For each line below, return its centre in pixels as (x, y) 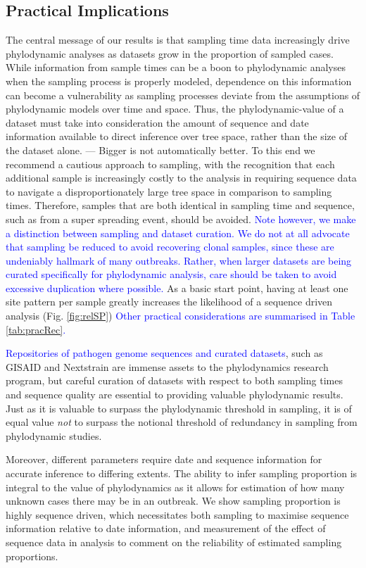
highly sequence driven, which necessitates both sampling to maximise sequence (177, 514)
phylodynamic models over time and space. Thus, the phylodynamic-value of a (175, 109)
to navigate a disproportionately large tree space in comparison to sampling (169, 191)
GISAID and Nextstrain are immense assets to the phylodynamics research (167, 366)
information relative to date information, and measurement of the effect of (166, 528)
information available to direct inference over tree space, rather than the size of (176, 136)
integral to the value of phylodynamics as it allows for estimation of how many (175, 487)
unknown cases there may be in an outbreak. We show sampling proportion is (173, 501)
